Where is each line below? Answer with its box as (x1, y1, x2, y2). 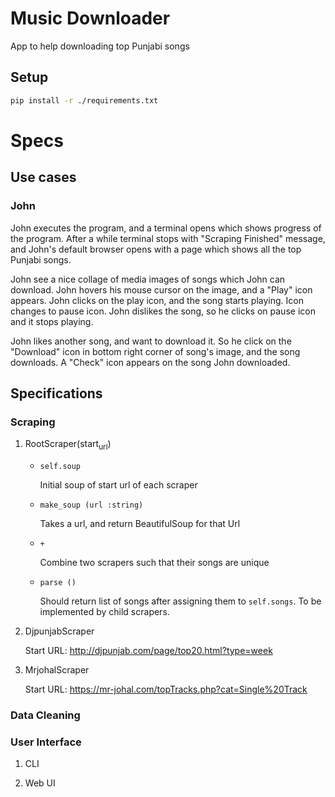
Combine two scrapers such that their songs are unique (39, 556, 270, 568)
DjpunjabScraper (24, 625, 95, 637)
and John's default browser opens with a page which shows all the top (10, 243, 302, 255)
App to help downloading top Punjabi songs (10, 40, 190, 52)
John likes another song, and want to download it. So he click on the (10, 335, 292, 347)
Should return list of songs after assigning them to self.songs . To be (39, 595, 322, 607)
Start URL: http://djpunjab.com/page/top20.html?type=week (24, 644, 273, 656)
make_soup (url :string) (39, 500, 144, 510)
